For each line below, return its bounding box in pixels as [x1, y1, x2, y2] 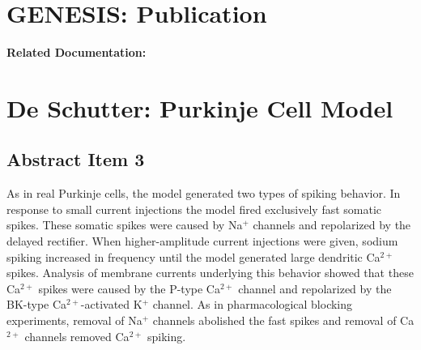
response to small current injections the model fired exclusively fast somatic [6, 200, 382, 217]
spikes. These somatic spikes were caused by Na [6, 216, 243, 233]
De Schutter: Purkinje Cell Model [6, 91, 393, 124]
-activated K [80, 296, 142, 313]
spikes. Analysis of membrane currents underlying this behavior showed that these [6, 264, 414, 281]
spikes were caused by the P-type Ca [38, 280, 220, 297]
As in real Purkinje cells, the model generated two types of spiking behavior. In [6, 185, 401, 202]
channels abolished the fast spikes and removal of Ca [152, 312, 415, 329]
